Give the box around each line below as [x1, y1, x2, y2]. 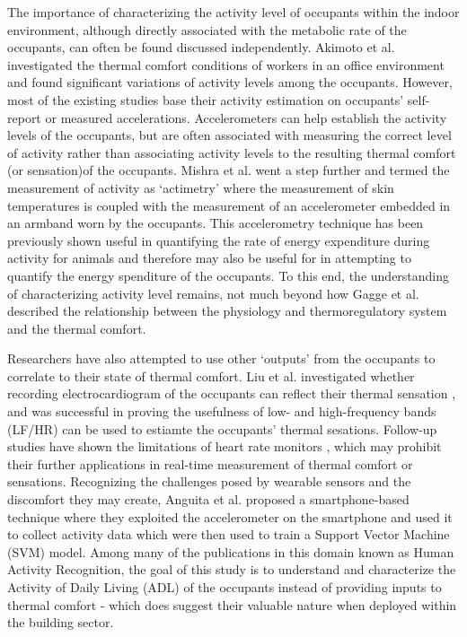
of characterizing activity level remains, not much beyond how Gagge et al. [7, 284, 419, 302]
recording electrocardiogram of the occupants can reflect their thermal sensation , [7, 384, 456, 403]
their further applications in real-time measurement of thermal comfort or [7, 454, 413, 473]
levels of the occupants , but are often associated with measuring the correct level [7, 126, 452, 144]
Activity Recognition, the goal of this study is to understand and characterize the [7, 560, 456, 579]
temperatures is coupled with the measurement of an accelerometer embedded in [7, 196, 451, 214]
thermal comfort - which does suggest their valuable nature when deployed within [7, 595, 457, 614]
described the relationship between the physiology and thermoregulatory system [7, 301, 447, 320]
